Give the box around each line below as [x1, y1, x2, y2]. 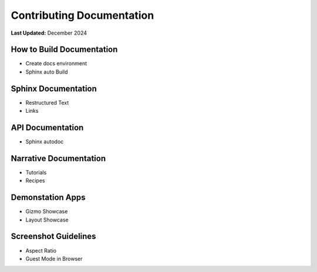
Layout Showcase [25, 216, 69, 223]
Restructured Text [25, 99, 69, 106]
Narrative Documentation [11, 153, 106, 163]
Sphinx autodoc [25, 138, 64, 145]
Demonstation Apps [11, 193, 86, 203]
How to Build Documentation [11, 45, 118, 55]
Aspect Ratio [25, 247, 57, 254]
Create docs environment [25, 60, 87, 67]
